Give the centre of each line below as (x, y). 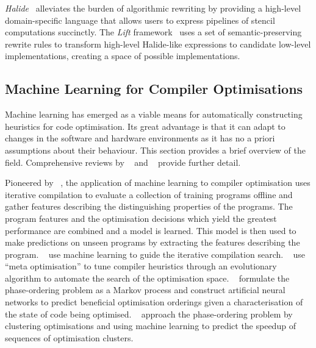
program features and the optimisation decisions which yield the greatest (141, 218)
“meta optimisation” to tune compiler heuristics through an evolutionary (141, 266)
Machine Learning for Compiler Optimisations (154, 89)
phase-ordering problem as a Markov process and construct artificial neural (145, 290)
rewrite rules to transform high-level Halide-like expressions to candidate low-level (158, 44)
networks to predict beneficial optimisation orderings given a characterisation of (154, 302)
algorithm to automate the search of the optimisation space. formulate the (147, 278)
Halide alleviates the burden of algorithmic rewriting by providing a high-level (153, 8)
